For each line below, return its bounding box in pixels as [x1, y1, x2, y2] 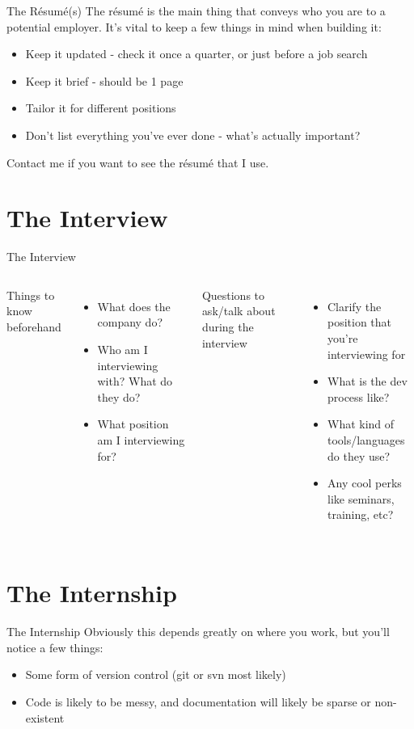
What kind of [327, 415, 395, 432]
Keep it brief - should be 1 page [25, 72, 184, 89]
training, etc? [327, 506, 394, 523]
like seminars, [327, 490, 395, 507]
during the [201, 318, 254, 335]
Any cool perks [327, 474, 402, 491]
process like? [327, 388, 390, 405]
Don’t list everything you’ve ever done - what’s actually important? [25, 126, 361, 143]
